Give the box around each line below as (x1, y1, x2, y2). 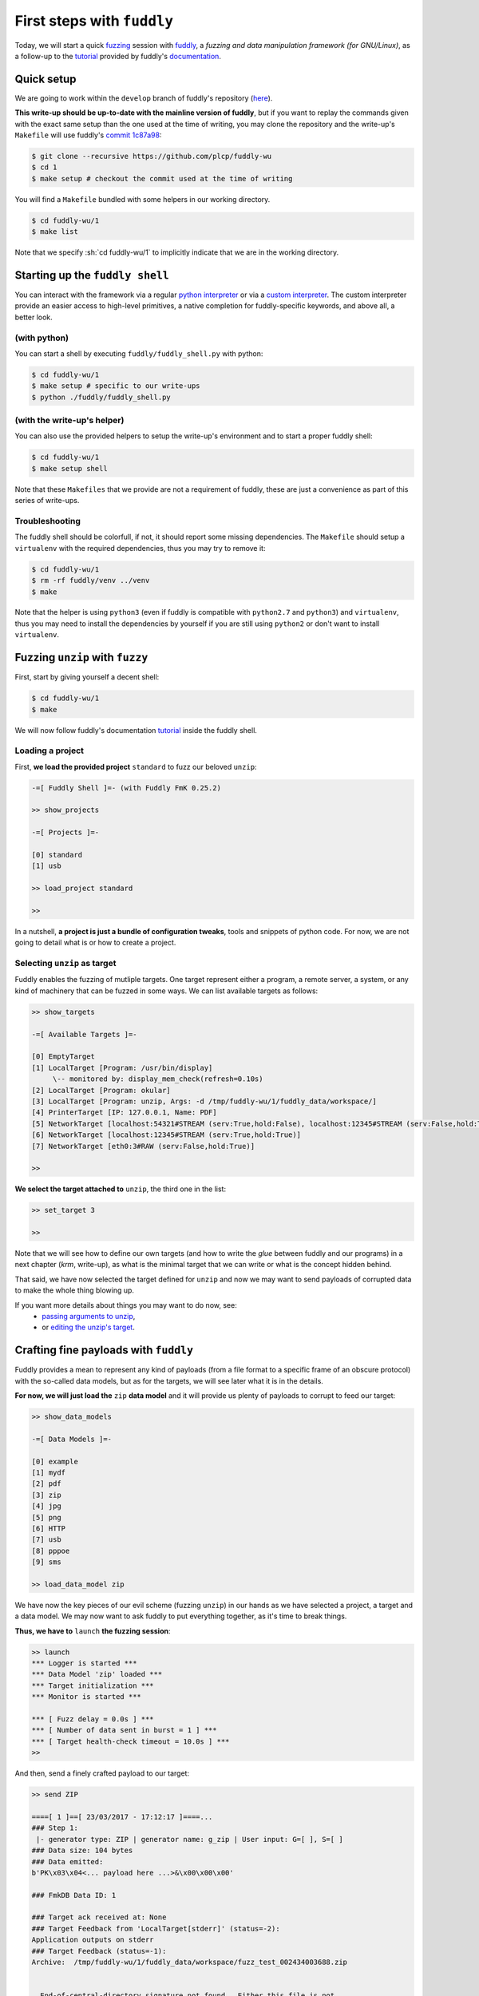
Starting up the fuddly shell (14, 268, 169, 282)
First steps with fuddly (14, 12, 174, 30)
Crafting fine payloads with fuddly (14, 1344, 194, 1357)
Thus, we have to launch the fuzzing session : (14, 1626, 171, 1636)
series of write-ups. (14, 496, 80, 505)
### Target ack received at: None (31, 1913, 167, 1922)
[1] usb (31, 861, 61, 870)
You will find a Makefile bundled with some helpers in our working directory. (14, 194, 271, 204)
